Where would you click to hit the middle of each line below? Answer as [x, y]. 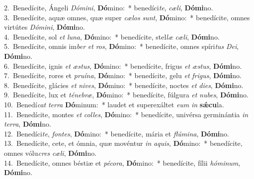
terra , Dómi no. [28, 124]
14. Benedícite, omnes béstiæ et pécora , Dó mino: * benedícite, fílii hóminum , [122, 162]
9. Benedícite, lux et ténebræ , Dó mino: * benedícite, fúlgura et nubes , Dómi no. [126, 95]
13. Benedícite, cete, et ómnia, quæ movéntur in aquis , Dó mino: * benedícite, [123, 143]
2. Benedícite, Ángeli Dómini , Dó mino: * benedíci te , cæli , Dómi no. [109, 7]
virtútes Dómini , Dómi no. [45, 27]
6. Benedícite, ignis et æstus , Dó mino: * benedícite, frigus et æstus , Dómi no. [123, 66]
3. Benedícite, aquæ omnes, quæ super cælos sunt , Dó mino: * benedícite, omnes [127, 17]
